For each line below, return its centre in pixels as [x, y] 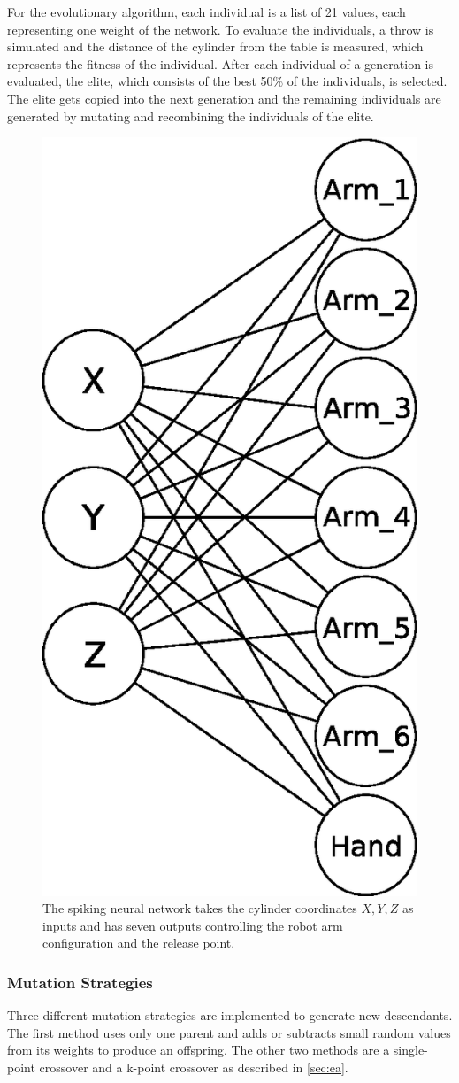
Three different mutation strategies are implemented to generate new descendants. [230, 1015]
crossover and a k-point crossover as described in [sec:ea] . [194, 1067]
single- [410, 1050]
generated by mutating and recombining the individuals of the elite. [191, 116]
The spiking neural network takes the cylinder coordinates [200, 908]
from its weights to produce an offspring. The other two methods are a [199, 1050]
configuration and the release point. [139, 943]
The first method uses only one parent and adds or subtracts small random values [229, 1032]
